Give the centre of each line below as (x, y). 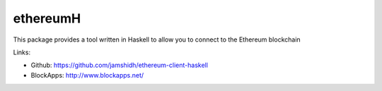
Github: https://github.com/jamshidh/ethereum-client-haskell (120, 65)
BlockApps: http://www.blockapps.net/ (87, 75)
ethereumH (47, 18)
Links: (22, 52)
